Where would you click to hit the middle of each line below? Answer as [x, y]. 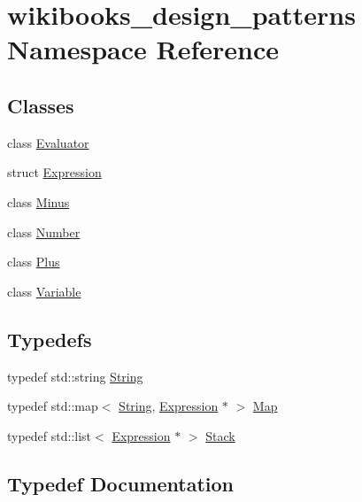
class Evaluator [48, 142]
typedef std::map [53, 406]
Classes [41, 105]
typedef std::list [50, 435]
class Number [44, 232]
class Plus [34, 262]
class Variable [44, 291]
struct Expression [54, 172]
